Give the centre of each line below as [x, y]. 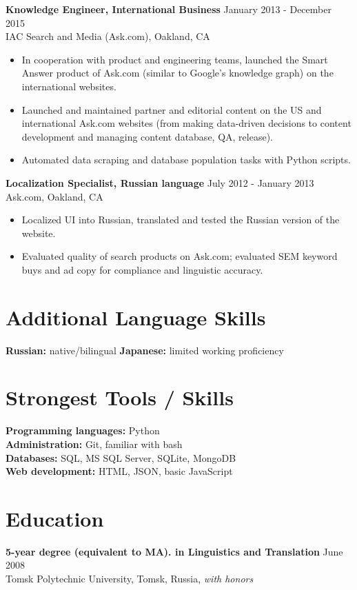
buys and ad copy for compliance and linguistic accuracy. [142, 269]
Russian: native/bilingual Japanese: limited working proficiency [145, 350]
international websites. [69, 86]
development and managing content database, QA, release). [147, 136]
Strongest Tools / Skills [120, 397]
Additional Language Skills [136, 317]
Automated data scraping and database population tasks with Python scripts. [186, 160]
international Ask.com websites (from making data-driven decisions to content [186, 123]
